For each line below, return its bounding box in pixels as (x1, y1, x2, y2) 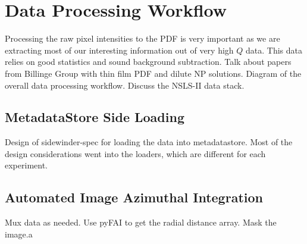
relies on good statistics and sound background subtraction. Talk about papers (5, 55, 292, 68)
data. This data (246, 43, 302, 56)
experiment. (5, 159, 48, 171)
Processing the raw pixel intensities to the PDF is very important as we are (5, 32, 280, 45)
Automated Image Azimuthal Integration (5, 188, 263, 207)
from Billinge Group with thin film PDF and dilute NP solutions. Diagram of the (5, 67, 302, 79)
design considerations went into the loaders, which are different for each (5, 147, 266, 159)
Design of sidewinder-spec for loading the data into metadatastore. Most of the (5, 136, 293, 148)
